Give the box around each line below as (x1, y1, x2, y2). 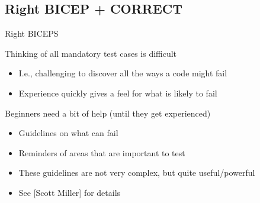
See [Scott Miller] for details (18, 186, 121, 198)
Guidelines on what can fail (18, 127, 118, 139)
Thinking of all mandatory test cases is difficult (5, 47, 177, 59)
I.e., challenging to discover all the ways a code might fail (18, 67, 227, 79)
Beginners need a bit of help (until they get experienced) (5, 107, 211, 119)
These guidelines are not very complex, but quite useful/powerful (18, 166, 255, 179)
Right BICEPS (5, 27, 59, 40)
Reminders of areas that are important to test (18, 146, 185, 159)
